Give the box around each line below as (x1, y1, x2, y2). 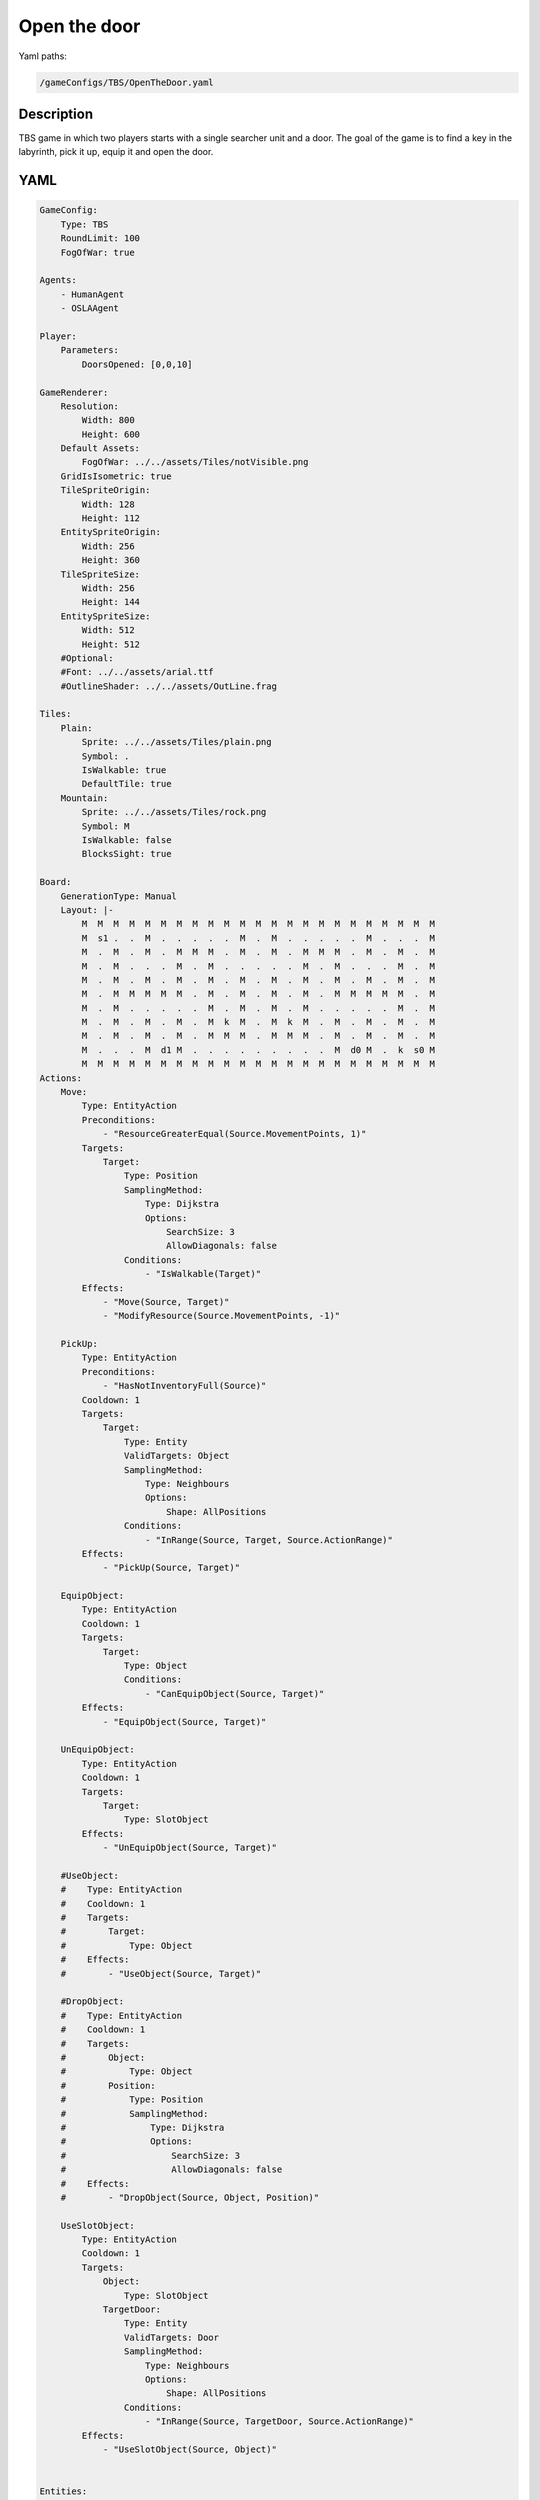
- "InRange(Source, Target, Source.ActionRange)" (145, 1534, 394, 1545)
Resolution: (60, 400, 120, 412)
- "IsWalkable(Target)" (145, 1268, 262, 1280)
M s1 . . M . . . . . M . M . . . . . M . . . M (81, 932, 435, 944)
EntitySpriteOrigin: (60, 526, 162, 538)
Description (18, 105, 94, 122)
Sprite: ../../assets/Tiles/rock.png (81, 806, 267, 818)
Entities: (39, 2486, 88, 2497)
